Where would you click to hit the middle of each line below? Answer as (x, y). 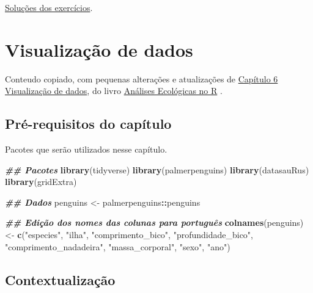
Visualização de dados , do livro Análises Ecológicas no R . (114, 91)
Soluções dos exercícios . (49, 7)
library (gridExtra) (41, 182)
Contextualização (60, 279)
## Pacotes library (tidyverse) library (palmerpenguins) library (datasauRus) (157, 169)
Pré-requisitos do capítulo (88, 124)
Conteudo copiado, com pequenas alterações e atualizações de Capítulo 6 (142, 78)
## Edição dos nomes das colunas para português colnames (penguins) (154, 222)
